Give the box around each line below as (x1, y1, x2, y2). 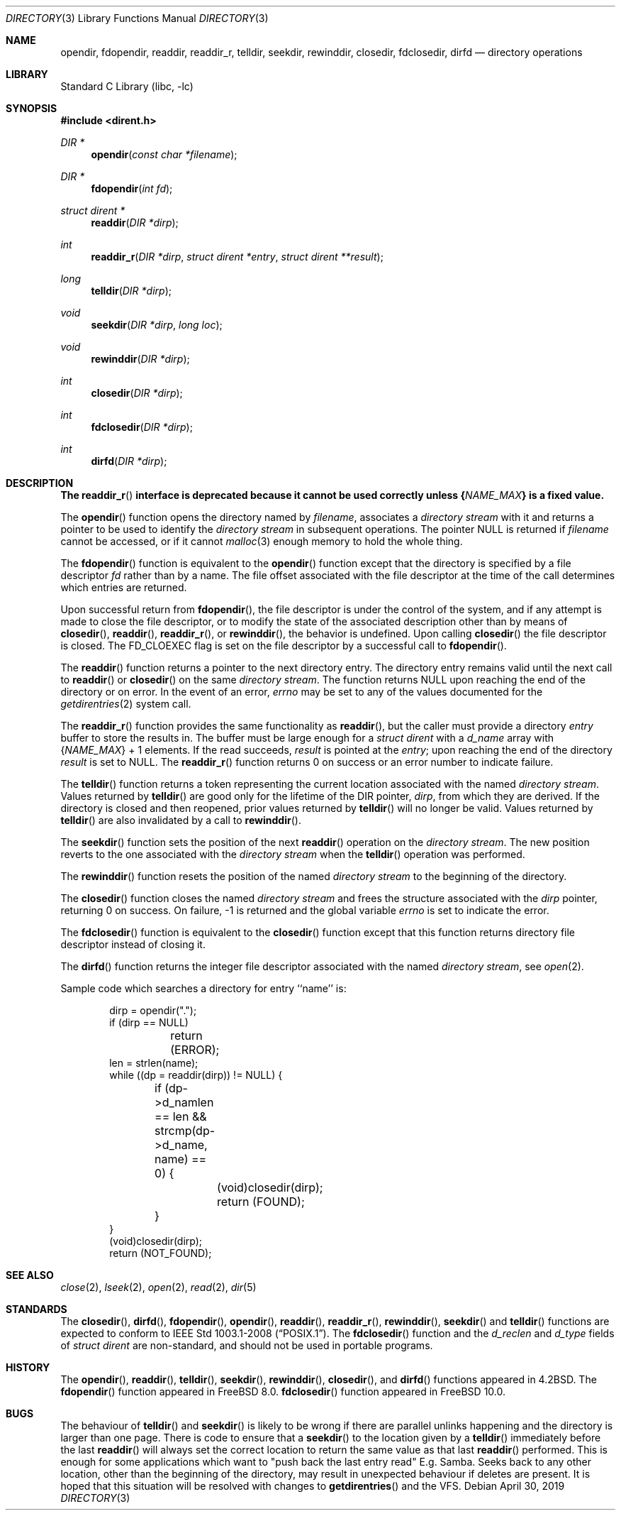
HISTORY (6, 1361, 50, 1373)
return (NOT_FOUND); (109, 1247, 212, 1259)
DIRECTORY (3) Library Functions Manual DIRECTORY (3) (6, 12, 269, 24)
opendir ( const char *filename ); (91, 148, 237, 160)
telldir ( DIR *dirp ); (91, 285, 172, 297)
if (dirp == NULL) (109, 1016, 189, 1028)
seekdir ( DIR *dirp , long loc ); (91, 319, 223, 331)
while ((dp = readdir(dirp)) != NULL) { (109, 1069, 283, 1081)
